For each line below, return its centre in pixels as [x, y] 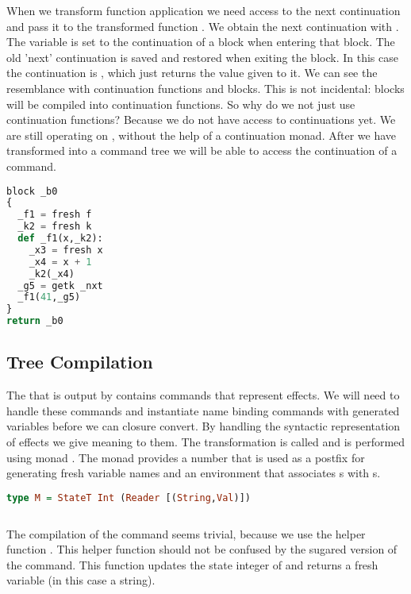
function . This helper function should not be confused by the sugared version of [202, 549]
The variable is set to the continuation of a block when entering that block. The [201, 42]
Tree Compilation [80, 362]
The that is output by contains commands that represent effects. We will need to [203, 395]
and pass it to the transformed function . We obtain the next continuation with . [203, 26]
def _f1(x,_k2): [60, 239]
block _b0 [32, 191]
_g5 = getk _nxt [60, 285]
